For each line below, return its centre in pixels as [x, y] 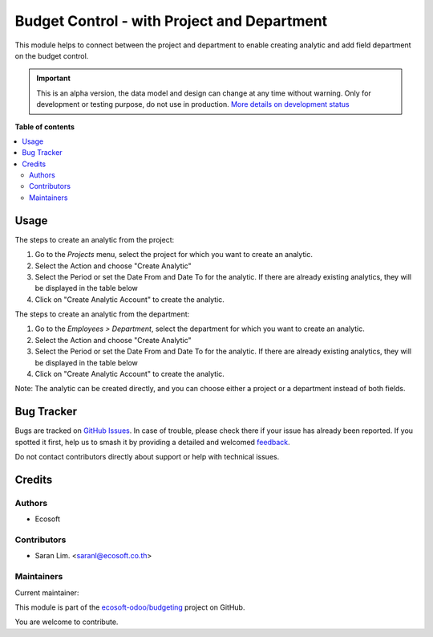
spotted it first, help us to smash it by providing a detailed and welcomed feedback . [152, 442]
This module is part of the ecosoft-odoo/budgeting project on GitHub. [130, 607]
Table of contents [45, 127]
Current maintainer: [47, 592]
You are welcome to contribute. [67, 622]
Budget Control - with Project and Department [171, 21]
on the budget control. [52, 55]
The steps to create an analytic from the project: [95, 239]
